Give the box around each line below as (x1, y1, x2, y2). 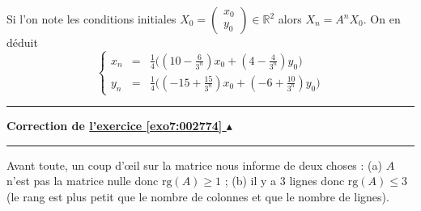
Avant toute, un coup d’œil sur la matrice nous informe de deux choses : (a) (6, 156, 382, 173)
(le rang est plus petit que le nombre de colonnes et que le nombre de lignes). (6, 188, 389, 205)
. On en (363, 11, 401, 27)
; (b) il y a (224, 172, 277, 189)
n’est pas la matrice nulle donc (6, 172, 159, 189)
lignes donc (289, 172, 345, 189)
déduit (6, 34, 38, 50)
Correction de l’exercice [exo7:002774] (6, 117, 223, 134)
